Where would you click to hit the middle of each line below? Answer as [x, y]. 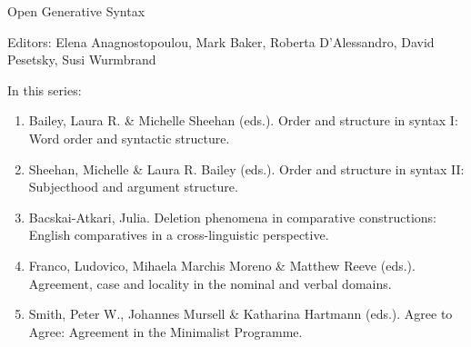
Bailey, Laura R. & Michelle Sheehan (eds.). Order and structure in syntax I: [243, 120]
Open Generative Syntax [76, 11]
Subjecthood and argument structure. [133, 187]
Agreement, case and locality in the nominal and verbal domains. [210, 283]
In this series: [45, 89]
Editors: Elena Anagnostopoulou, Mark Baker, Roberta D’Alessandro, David [221, 41]
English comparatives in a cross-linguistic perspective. [179, 235]
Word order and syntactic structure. [129, 138]
